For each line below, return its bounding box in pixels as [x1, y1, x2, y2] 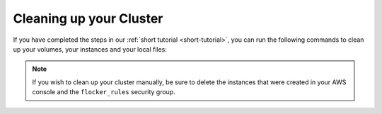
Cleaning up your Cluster [13, 11, 163, 26]
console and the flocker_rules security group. [32, 88, 176, 96]
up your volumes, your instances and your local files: [13, 45, 168, 53]
